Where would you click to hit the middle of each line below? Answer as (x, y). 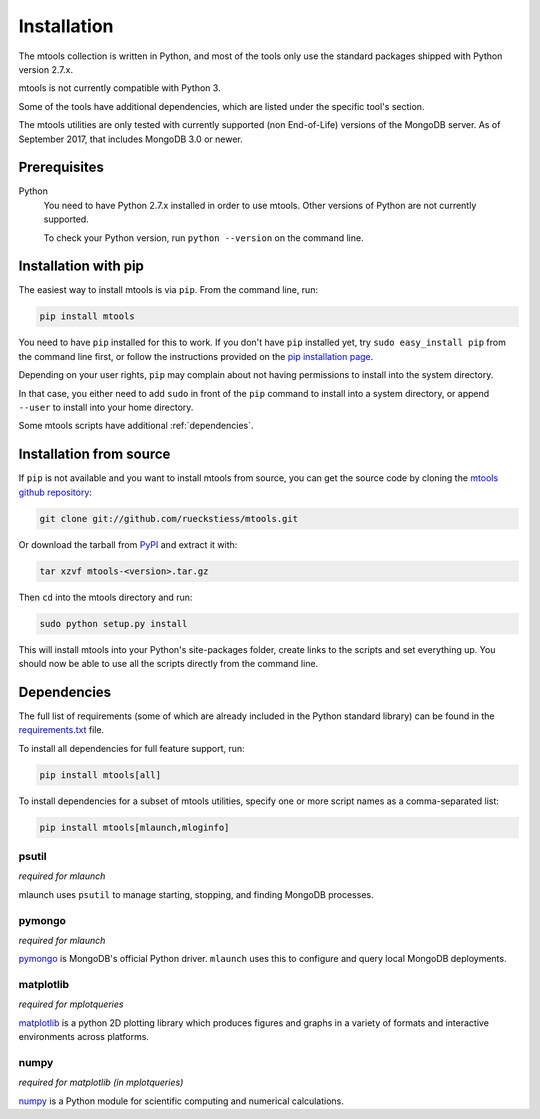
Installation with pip (81, 266)
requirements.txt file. (61, 730)
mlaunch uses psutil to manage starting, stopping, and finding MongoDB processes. (196, 894)
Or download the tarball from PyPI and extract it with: (128, 544)
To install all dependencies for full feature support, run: (131, 748)
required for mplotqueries (71, 1004)
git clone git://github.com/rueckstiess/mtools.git (169, 518)
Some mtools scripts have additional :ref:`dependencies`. (136, 426)
